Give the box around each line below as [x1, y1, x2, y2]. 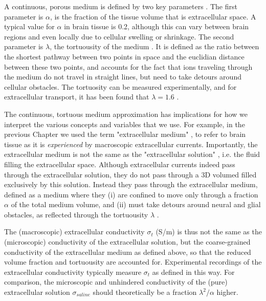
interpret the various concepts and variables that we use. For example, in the [4, 118, 245, 129]
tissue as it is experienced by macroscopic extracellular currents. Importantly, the [4, 138, 258, 149]
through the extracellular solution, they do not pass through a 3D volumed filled [4, 169, 257, 179]
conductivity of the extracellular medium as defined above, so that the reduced [4, 246, 251, 257]
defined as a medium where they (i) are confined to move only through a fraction [4, 189, 258, 199]
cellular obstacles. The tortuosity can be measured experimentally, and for [4, 81, 237, 92]
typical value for [4, 21, 55, 32]
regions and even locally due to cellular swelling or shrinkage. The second [4, 31, 234, 42]
